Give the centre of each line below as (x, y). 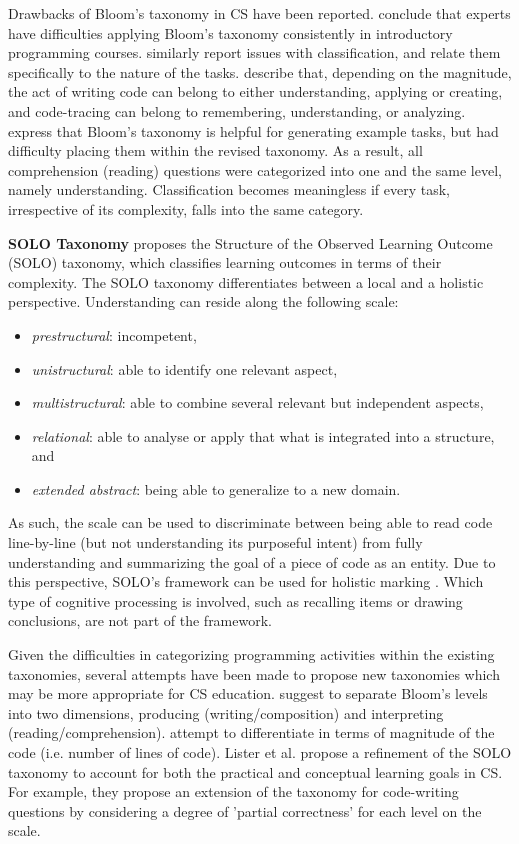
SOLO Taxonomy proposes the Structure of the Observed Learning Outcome (250, 242)
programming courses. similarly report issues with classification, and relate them (254, 52)
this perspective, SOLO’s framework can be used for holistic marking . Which (246, 581)
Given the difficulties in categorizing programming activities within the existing (251, 654)
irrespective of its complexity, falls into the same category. (186, 208)
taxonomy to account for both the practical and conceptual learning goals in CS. (255, 771)
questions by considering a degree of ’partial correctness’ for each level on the (245, 810)
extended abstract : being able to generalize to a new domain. (216, 488)
